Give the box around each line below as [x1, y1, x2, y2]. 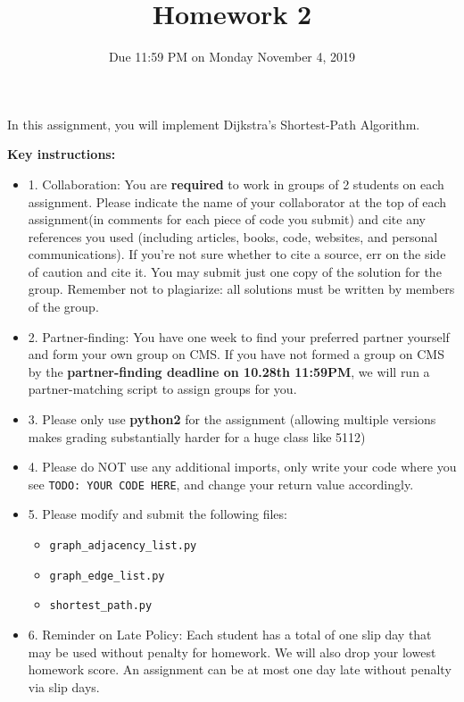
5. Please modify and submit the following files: [28, 505, 287, 523]
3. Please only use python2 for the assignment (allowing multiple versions [28, 410, 436, 429]
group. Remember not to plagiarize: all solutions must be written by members [28, 280, 455, 298]
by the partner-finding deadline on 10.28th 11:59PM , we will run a [28, 362, 430, 380]
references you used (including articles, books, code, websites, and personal [28, 227, 438, 246]
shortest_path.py [49, 599, 153, 613]
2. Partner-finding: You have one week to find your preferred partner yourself [28, 327, 450, 346]
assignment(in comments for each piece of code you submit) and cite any [28, 210, 426, 229]
